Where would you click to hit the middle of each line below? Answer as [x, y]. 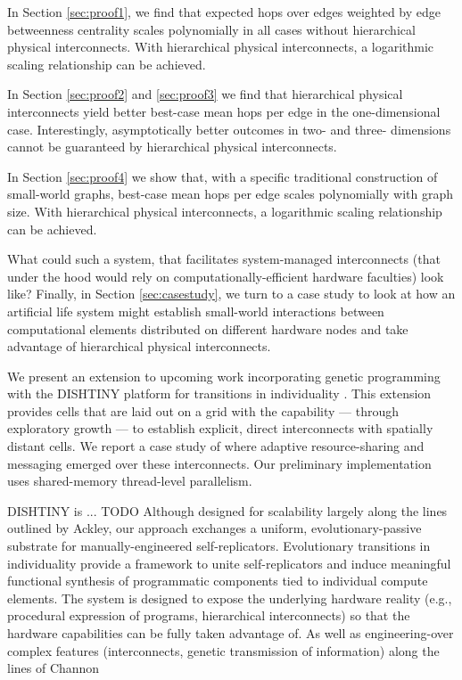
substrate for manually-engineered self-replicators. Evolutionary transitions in [219, 546]
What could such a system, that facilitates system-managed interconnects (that [224, 259]
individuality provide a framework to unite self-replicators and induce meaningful [229, 563]
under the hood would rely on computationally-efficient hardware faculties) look [226, 276]
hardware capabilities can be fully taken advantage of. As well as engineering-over [231, 633]
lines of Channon [54, 668]
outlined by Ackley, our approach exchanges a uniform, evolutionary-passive [214, 528]
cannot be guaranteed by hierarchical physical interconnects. [172, 147]
